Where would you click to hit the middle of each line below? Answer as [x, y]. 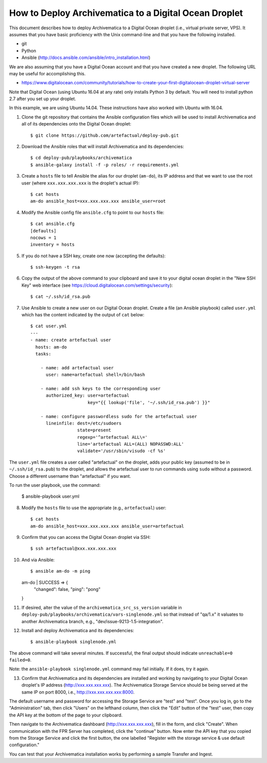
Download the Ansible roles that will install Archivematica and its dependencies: [103, 147]
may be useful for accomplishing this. [47, 73]
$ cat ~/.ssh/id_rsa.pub [60, 297]
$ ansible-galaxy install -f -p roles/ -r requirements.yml [105, 165]
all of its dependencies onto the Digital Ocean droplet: [76, 124]
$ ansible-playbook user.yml [50, 496]
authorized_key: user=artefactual [88, 396]
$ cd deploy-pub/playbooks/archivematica [81, 158]
